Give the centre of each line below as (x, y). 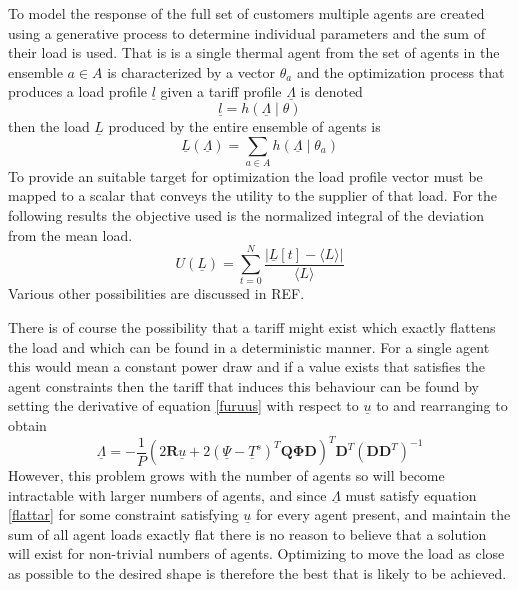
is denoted (331, 91)
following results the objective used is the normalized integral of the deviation (246, 215)
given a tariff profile (221, 91)
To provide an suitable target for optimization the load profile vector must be (245, 175)
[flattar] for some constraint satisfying (123, 514)
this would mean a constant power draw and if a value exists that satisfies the (246, 366)
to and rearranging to (442, 405)
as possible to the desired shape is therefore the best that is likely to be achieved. (257, 573)
